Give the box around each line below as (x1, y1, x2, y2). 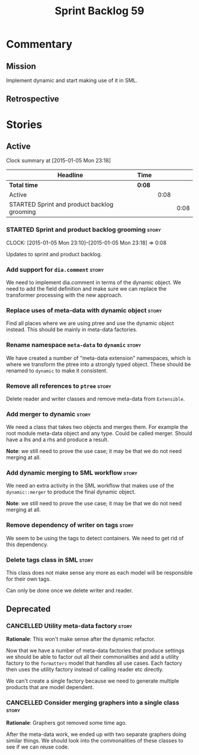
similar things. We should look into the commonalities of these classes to (6, 737, 184, 744)
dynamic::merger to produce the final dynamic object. (6, 488, 136, 496)
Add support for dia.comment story (6, 265, 104, 273)
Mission (6, 61, 37, 71)
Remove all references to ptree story (6, 381, 111, 390)
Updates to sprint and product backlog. (6, 250, 102, 257)
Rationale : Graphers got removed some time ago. (6, 719, 127, 727)
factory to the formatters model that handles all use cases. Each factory (6, 660, 182, 667)
